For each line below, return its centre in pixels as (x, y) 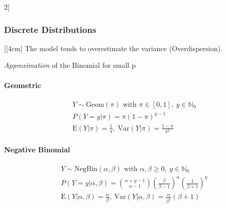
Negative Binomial (37, 149)
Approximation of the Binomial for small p (70, 65)
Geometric (23, 85)
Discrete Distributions (50, 29)
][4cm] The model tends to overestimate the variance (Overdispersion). (114, 48)
